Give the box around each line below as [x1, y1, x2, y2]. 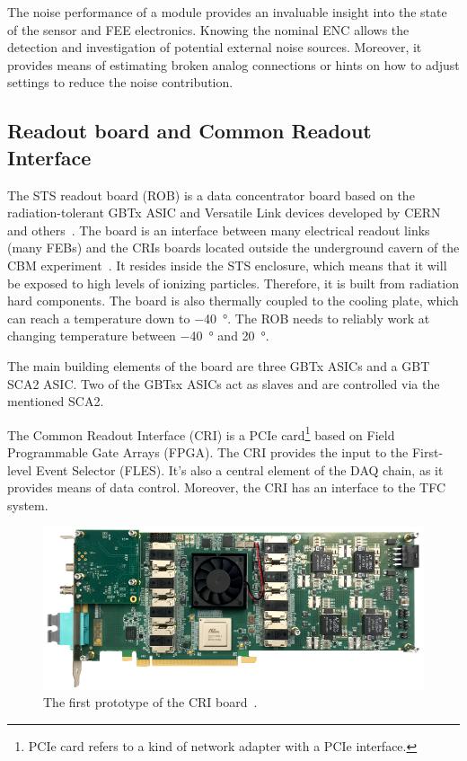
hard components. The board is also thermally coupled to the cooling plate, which [7, 291, 459, 310]
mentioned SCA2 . [7, 392, 104, 411]
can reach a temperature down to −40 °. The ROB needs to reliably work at [7, 308, 430, 327]
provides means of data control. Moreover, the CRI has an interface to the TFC [7, 478, 446, 497]
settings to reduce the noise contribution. [7, 73, 233, 92]
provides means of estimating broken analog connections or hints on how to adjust [7, 55, 460, 74]
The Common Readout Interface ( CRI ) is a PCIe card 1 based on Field [7, 422, 395, 444]
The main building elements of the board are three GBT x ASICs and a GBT [7, 356, 430, 375]
